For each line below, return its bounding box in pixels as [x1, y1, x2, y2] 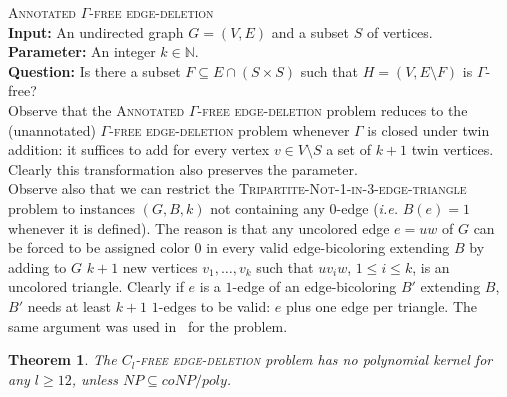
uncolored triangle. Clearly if [8, 276, 184, 297]
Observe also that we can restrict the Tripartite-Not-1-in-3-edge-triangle [8, 178, 467, 199]
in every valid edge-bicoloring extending [206, 237, 450, 258]
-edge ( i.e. [336, 197, 398, 218]
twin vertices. [411, 139, 494, 160]
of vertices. [366, 21, 433, 42]
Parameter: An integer [8, 41, 156, 62]
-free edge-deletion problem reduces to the [197, 99, 468, 120]
